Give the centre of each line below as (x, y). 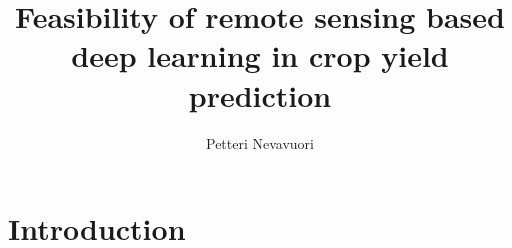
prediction (260, 94)
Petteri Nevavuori (260, 142)
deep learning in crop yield (260, 55)
